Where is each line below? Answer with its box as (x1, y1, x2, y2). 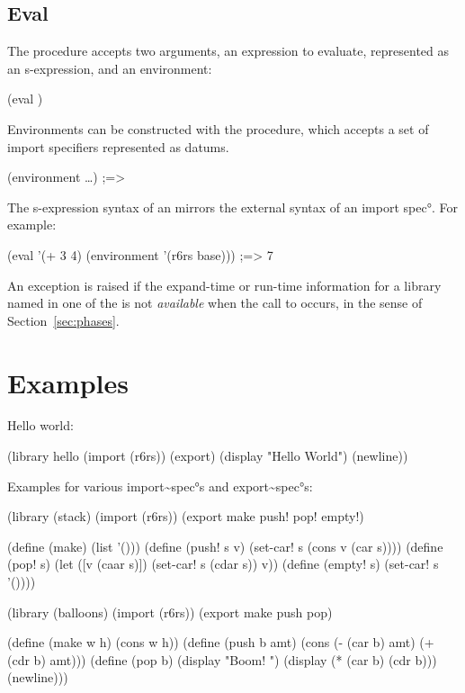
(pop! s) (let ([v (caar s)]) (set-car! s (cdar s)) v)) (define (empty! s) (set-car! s (7, 554, 439, 573)
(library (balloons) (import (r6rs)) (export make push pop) (7, 602, 333, 621)
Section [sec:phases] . (7, 310, 120, 329)
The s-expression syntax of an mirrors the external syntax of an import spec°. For (7, 197, 458, 216)
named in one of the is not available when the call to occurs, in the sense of (7, 293, 423, 312)
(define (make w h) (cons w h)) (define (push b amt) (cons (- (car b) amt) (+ (7, 633, 434, 652)
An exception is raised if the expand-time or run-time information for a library (7, 275, 442, 294)
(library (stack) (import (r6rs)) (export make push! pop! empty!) (7, 507, 364, 526)
